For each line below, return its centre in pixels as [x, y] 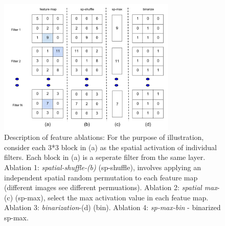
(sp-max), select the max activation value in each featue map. [112, 197]
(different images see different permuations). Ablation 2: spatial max [111, 187]
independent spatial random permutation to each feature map [101, 177]
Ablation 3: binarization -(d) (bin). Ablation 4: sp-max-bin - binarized [112, 207]
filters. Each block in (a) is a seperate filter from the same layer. [105, 157]
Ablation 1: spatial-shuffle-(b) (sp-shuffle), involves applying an [103, 167]
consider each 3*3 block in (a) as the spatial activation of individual [111, 147]
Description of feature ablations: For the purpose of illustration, [104, 137]
